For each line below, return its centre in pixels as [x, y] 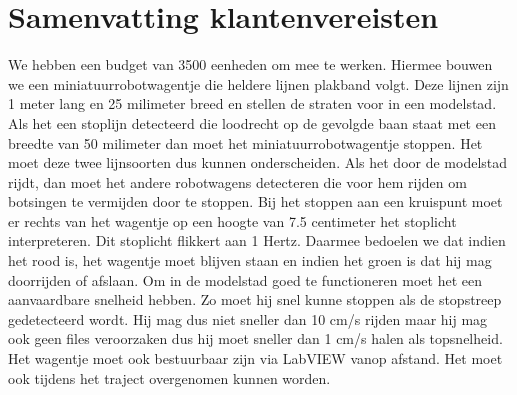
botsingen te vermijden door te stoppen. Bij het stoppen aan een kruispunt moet [255, 201]
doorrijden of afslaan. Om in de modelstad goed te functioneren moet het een [245, 279]
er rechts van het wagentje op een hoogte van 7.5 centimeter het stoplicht [232, 220]
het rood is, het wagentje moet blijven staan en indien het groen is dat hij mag [250, 260]
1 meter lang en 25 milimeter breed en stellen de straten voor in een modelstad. [252, 103]
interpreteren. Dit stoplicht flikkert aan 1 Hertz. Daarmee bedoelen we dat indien [257, 240]
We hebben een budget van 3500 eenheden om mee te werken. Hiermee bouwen [250, 64]
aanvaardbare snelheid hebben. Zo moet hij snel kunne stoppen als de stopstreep [255, 299]
